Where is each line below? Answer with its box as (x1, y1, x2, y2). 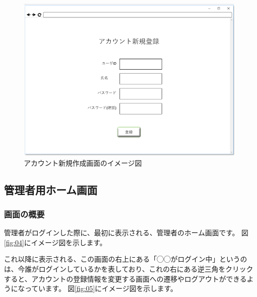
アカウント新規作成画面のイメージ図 (24, 157, 142, 168)
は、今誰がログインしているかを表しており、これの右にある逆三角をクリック (4, 264, 254, 274)
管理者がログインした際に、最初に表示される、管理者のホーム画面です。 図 (4, 227, 249, 238)
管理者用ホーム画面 (4, 182, 98, 197)
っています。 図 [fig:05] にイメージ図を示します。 (24, 283, 178, 294)
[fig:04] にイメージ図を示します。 (4, 237, 107, 247)
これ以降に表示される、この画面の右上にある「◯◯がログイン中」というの (4, 254, 247, 264)
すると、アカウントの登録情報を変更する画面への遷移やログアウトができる (4, 273, 247, 284)
